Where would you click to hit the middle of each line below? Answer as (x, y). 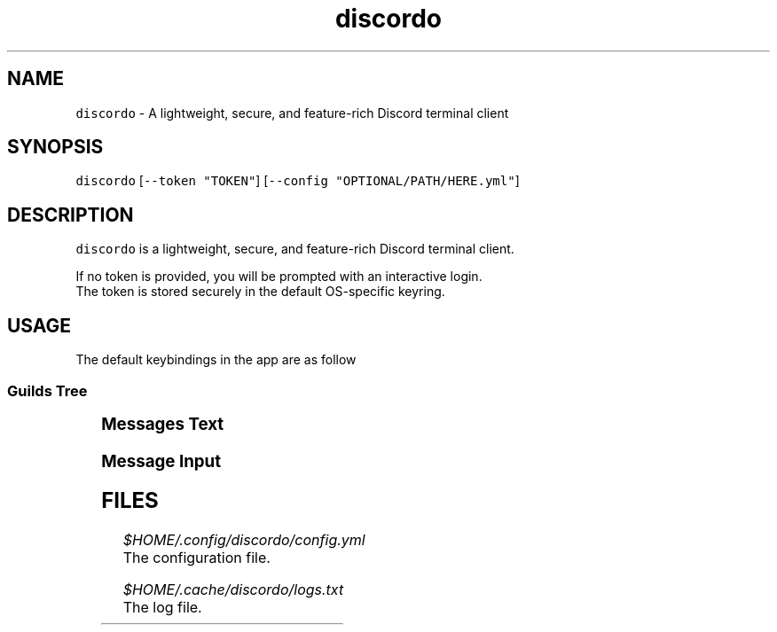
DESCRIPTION (71, 215)
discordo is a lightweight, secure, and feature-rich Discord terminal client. (295, 249)
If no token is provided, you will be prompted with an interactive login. (279, 277)
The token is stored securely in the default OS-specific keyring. (260, 292)
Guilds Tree (47, 390)
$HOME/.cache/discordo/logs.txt (233, 590)
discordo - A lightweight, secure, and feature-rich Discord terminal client (292, 113)
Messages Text (163, 424)
